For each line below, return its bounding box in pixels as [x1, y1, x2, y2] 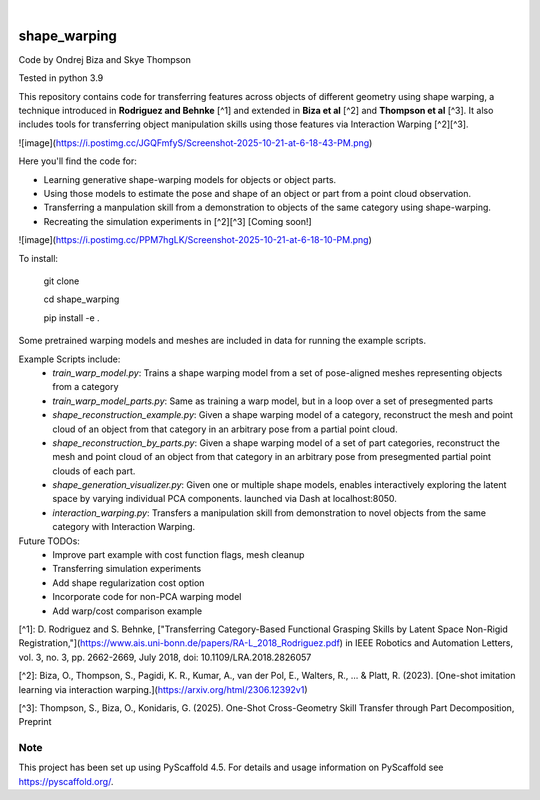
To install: [18, 252, 59, 264]
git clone [43, 275, 80, 287]
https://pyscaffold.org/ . [18, 775, 114, 787]
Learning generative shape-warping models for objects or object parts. [43, 173, 337, 185]
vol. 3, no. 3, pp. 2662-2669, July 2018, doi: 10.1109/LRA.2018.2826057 [18, 651, 312, 663]
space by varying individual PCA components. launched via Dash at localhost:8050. [52, 493, 397, 505]
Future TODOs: [18, 535, 80, 547]
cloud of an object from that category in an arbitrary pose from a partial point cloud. [52, 423, 399, 435]
